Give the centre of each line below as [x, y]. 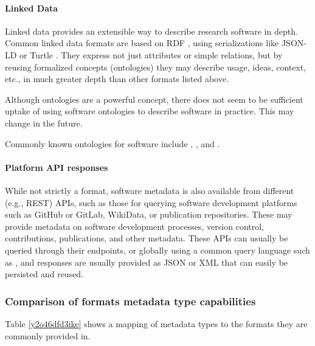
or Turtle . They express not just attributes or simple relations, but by [151, 54]
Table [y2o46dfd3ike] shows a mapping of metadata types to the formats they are [156, 323]
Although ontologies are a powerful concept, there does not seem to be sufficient [154, 99]
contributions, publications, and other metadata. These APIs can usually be [147, 238]
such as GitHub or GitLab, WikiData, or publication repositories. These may [149, 214]
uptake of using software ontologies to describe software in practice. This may [150, 111]
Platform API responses [57, 167]
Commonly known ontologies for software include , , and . [112, 143]
